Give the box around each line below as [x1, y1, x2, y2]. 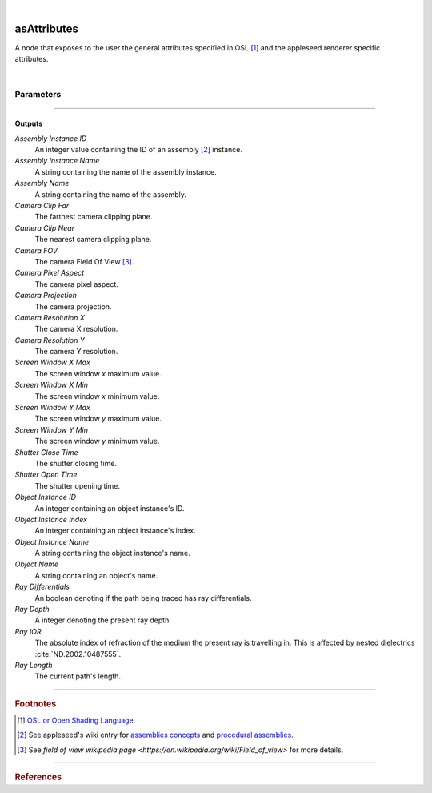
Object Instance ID [14, 493, 76, 502]
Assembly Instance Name [14, 156, 100, 166]
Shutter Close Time [14, 447, 79, 457]
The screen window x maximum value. [34, 368, 162, 378]
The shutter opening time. [34, 481, 120, 490]
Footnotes [14, 698, 57, 709]
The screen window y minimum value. [34, 437, 160, 446]
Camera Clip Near [14, 223, 75, 232]
